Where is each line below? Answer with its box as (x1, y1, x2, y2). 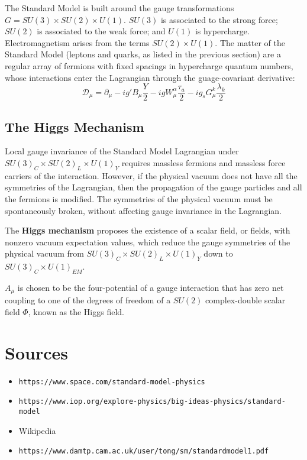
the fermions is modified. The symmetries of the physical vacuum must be (5, 193, 273, 205)
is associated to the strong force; (160, 13, 278, 25)
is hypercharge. (195, 25, 250, 37)
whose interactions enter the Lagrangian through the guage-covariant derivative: (5, 71, 295, 83)
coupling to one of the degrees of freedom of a (5, 294, 171, 306)
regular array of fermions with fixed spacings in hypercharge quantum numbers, (5, 59, 293, 72)
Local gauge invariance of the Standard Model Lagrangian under (5, 145, 239, 157)
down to (203, 247, 233, 260)
